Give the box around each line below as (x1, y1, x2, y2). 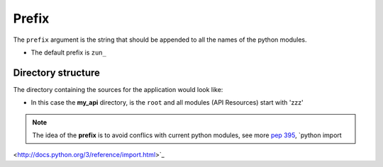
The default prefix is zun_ (30, 48, 106, 57)
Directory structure (13, 67, 101, 79)
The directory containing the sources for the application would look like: (13, 85, 223, 93)
